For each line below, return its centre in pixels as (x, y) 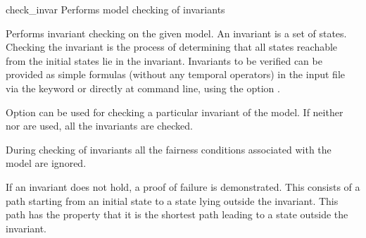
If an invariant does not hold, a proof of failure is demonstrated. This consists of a (183, 186)
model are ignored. (46, 163)
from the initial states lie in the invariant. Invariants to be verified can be (164, 60)
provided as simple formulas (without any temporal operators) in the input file (175, 74)
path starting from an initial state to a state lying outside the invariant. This (172, 200)
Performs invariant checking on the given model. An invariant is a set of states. (176, 33)
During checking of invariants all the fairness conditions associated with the (169, 149)
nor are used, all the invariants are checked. (99, 126)
